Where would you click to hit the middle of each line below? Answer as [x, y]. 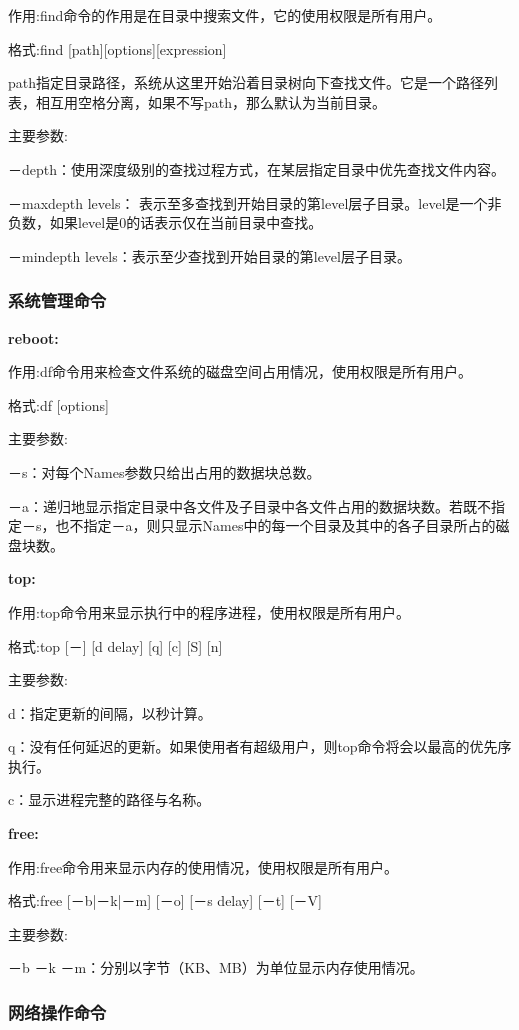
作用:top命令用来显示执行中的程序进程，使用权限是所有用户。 [209, 611]
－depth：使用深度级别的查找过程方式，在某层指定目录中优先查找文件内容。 [257, 168]
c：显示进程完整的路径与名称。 [109, 799]
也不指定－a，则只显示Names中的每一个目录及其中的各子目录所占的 [275, 525]
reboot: [33, 337]
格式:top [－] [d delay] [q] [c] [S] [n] [115, 645]
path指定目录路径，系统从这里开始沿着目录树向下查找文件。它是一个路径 [246, 82]
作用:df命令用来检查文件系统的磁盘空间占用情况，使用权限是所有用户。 [240, 371]
